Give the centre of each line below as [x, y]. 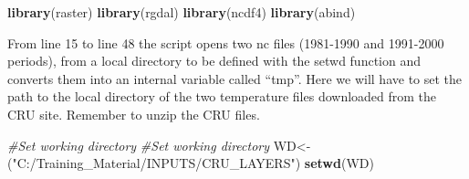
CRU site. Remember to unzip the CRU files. [134, 114]
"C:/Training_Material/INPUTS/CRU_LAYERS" [154, 163]
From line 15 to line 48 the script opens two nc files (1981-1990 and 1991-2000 [226, 42]
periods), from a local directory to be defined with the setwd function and [214, 61]
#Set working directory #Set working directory [139, 145]
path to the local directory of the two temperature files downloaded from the [222, 96]
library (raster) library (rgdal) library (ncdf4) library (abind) [182, 12]
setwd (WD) [339, 163]
